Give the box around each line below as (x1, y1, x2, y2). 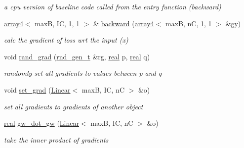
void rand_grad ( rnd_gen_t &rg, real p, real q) (4, 51, 150, 61)
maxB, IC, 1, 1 (35, 18, 80, 28)
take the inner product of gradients (4, 134, 109, 145)
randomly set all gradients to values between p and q (4, 68, 162, 78)
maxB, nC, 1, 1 (165, 18, 212, 28)
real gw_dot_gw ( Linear (4, 118, 79, 128)
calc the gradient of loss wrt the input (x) (4, 35, 128, 45)
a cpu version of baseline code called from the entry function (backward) (4, 1, 221, 11)
